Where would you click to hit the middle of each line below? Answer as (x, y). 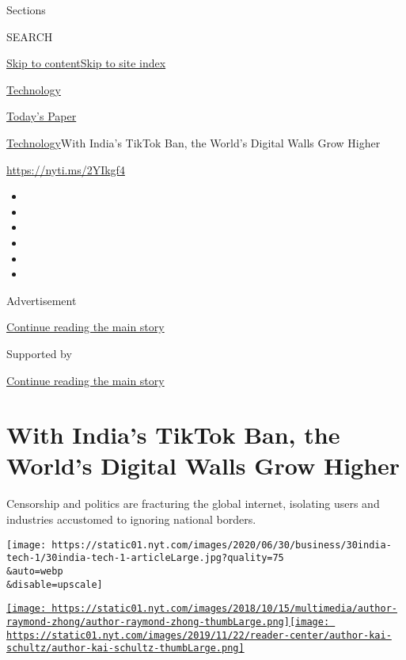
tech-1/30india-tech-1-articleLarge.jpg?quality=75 (145, 558)
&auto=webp (35, 571)
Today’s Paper (42, 116)
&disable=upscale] (55, 584)
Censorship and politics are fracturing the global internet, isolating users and (193, 504)
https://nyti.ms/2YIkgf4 (66, 169)
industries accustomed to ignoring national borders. (131, 519)
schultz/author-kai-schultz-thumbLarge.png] (125, 649)
